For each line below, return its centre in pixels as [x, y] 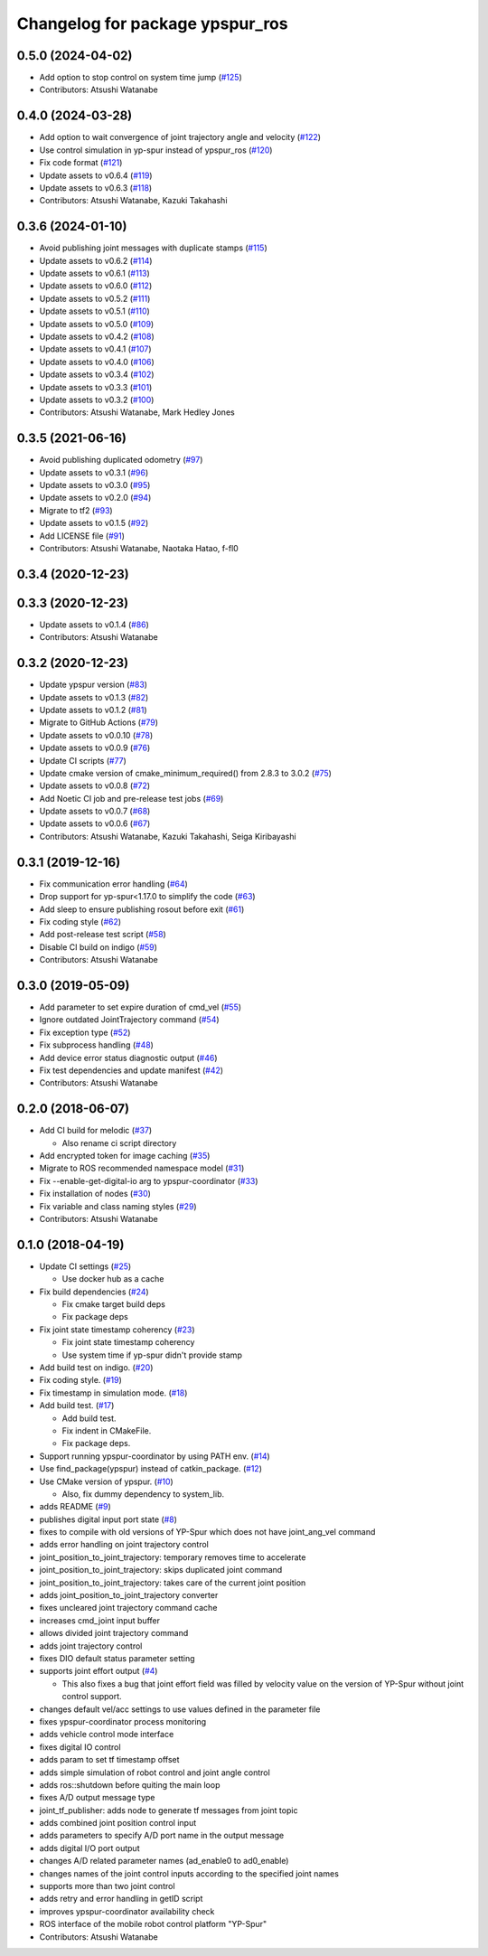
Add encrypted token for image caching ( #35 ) [125, 1156]
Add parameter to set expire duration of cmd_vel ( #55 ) [141, 1007]
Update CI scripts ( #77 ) [83, 760]
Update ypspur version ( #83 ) [94, 685]
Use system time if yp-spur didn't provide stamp [152, 1355]
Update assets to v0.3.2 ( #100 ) [97, 400]
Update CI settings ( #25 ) [85, 1266]
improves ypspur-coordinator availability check [127, 1911]
